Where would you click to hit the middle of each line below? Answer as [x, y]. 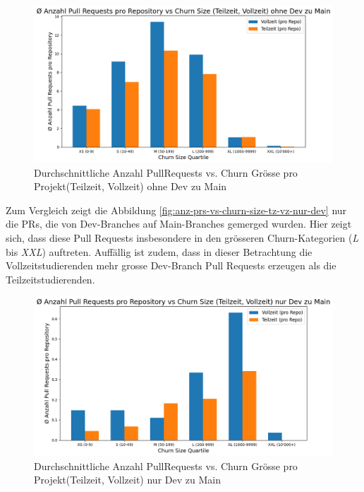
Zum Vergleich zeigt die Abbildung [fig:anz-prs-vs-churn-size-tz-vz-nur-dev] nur [176, 210]
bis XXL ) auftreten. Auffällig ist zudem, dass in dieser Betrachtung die [159, 251]
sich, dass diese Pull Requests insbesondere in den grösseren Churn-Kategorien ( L [182, 237]
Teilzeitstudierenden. [50, 279]
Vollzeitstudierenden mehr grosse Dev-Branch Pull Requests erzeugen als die [171, 265]
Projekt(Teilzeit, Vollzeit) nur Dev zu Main [127, 480]
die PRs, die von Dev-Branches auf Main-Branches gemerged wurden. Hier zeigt [179, 224]
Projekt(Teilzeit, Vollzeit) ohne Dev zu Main [131, 186]
